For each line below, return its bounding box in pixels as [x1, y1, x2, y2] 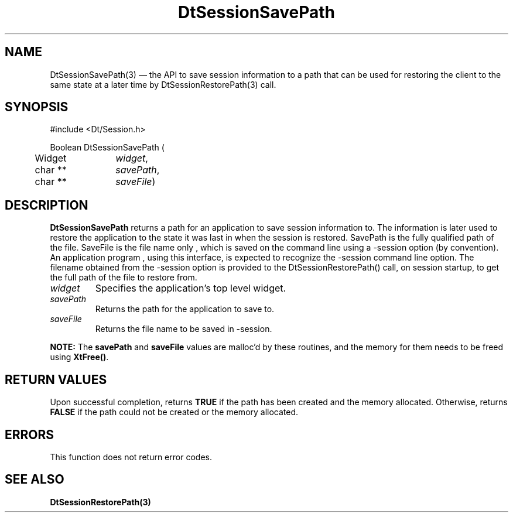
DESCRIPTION [5, 197, 88, 213]
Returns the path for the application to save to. [95, 304, 275, 314]
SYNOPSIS [5, 100, 69, 115]
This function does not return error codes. [50, 451, 212, 462]
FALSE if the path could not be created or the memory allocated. [50, 407, 299, 417]
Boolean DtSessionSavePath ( [50, 142, 165, 153]
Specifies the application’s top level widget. [95, 282, 286, 295]
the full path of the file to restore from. [50, 272, 197, 283]
